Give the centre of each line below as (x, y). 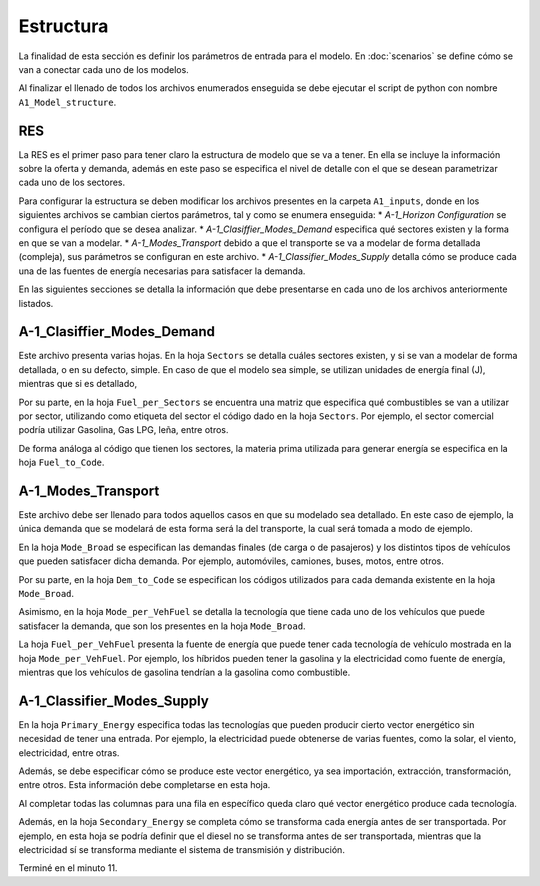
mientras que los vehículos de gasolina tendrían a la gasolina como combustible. (184, 672)
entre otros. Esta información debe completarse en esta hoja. (144, 785)
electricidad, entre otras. (69, 752)
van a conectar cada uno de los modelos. (103, 69)
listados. (36, 303)
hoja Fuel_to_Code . (61, 462)
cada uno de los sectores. (72, 182)
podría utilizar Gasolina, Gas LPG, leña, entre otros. (123, 430)
